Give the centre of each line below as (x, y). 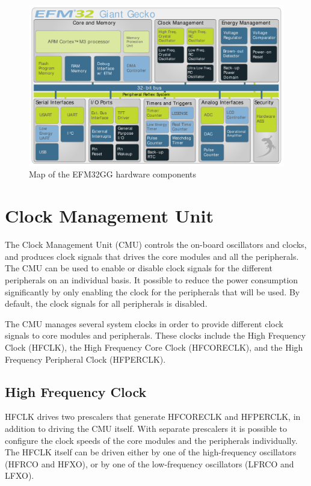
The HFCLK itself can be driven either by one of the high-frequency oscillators (151, 452)
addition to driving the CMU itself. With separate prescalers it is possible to (146, 428)
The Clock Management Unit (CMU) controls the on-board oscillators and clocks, (156, 245)
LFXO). (20, 475)
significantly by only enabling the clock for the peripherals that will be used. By (152, 291)
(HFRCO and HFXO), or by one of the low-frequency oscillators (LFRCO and (149, 463)
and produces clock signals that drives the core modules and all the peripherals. (152, 256)
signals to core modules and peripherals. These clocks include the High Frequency (155, 335)
